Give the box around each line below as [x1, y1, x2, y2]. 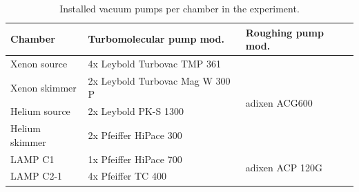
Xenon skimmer [10, 80, 77, 94]
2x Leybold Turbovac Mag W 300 [88, 73, 231, 87]
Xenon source [10, 56, 68, 71]
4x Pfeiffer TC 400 [88, 169, 166, 183]
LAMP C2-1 [10, 169, 63, 183]
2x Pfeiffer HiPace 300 [88, 127, 182, 142]
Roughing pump [245, 25, 324, 39]
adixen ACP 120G [245, 160, 322, 175]
